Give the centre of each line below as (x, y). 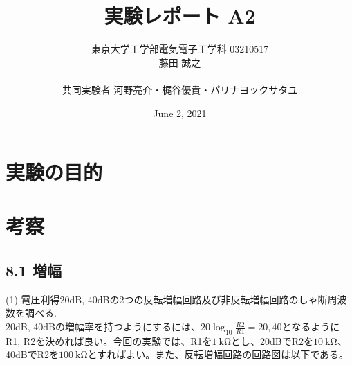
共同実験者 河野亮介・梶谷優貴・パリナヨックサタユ (180, 89)
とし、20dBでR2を (272, 340)
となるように (311, 327)
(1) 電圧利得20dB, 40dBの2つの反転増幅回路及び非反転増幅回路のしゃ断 (167, 299)
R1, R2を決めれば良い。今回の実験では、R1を (109, 340)
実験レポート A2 (180, 16)
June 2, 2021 (180, 113)
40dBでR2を (32, 354)
